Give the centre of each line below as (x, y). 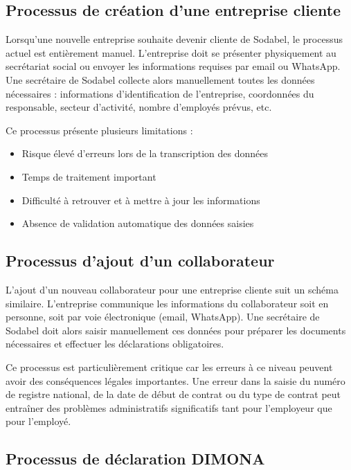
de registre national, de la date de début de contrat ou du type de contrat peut (173, 394)
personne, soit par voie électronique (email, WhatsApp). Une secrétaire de (163, 317)
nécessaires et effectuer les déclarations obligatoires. (115, 344)
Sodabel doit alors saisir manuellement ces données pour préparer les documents (176, 330)
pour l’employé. (38, 421)
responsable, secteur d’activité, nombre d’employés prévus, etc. (139, 107)
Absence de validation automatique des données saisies (138, 223)
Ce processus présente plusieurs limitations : (99, 130)
